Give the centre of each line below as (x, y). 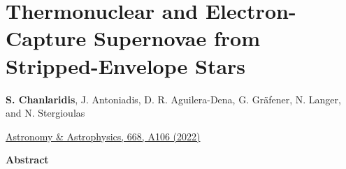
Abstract (27, 160)
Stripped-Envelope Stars (126, 65)
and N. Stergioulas (45, 113)
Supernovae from (177, 38)
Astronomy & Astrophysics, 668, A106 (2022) (103, 136)
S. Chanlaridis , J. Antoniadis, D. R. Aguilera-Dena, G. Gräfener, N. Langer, (173, 99)
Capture (46, 38)
